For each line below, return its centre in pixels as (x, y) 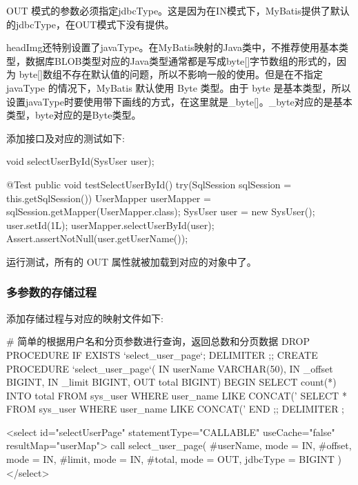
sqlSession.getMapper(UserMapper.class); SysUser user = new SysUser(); (161, 211)
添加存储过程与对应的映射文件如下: (85, 318)
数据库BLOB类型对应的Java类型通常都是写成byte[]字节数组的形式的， (181, 60)
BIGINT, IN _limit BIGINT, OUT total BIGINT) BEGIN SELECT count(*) (171, 382)
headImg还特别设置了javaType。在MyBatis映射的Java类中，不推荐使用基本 (172, 47)
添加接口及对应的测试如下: (66, 138)
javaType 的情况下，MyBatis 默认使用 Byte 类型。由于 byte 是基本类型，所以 (179, 87)
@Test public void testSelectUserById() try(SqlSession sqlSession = (149, 184)
